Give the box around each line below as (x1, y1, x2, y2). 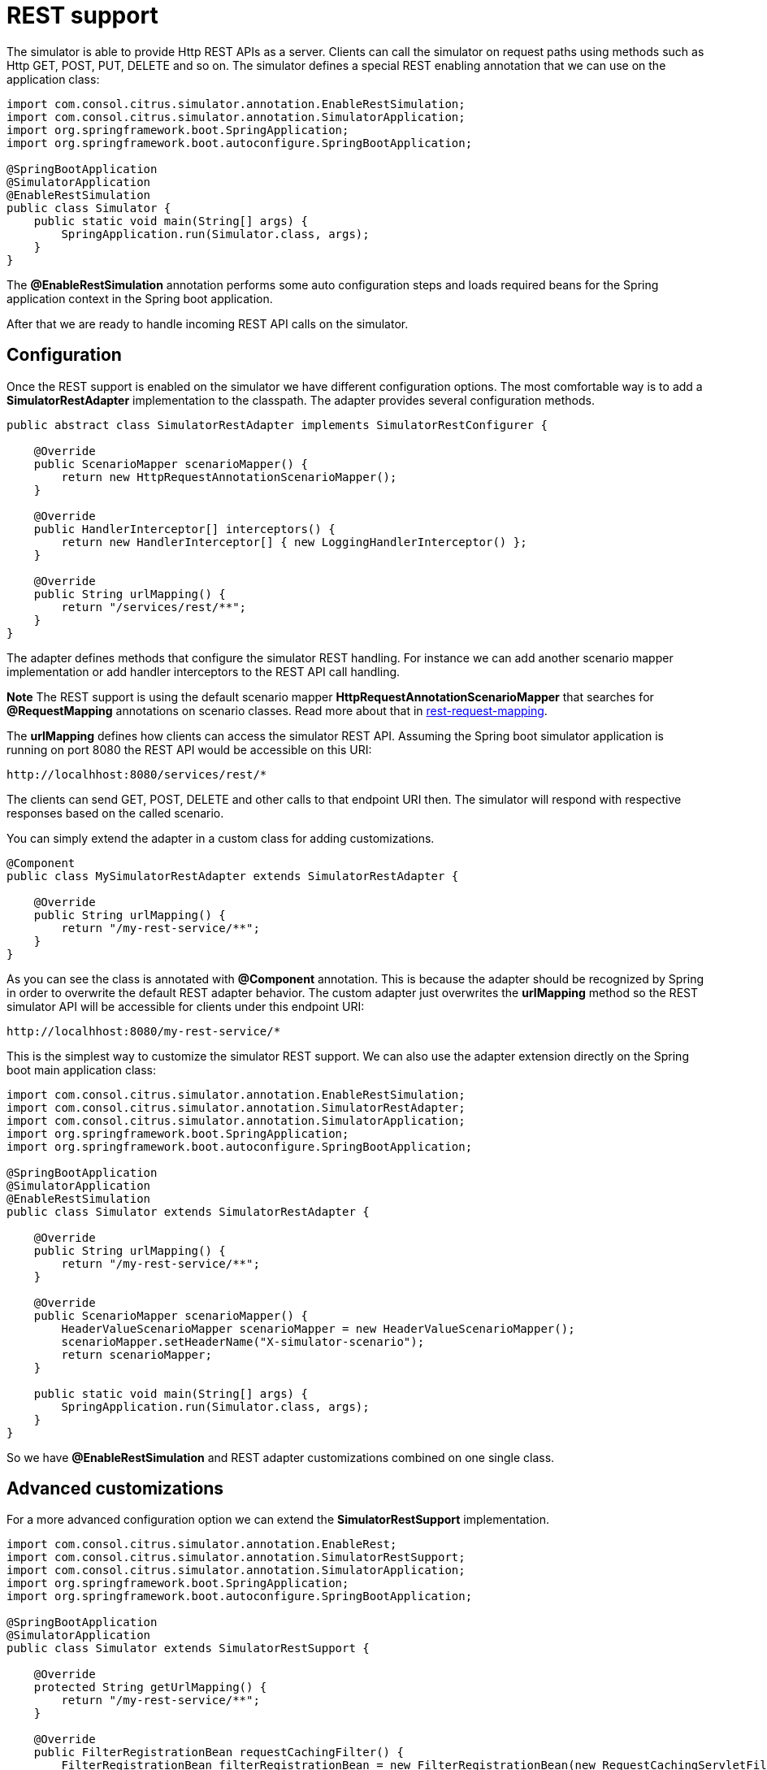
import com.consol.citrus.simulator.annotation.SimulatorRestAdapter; (6, 1100, 466, 1114)
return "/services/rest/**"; (61, 600, 247, 614)
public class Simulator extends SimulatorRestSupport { (6, 1642, 370, 1655)
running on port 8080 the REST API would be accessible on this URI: (6, 742, 372, 757)
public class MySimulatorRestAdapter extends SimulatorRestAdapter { (6, 869, 459, 883)
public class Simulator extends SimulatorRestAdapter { (6, 1204, 370, 1218)
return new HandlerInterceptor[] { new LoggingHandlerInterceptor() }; (61, 535, 527, 549)
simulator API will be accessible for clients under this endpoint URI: (6, 999, 365, 1013)
